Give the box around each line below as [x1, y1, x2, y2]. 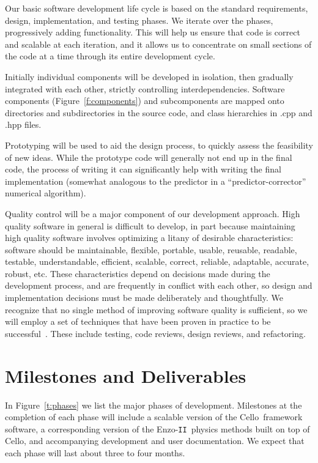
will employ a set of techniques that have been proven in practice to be [5, 315, 271, 328]
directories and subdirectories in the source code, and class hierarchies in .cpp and [5, 106, 312, 119]
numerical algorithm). [5, 187, 86, 199]
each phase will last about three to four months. [5, 446, 185, 459]
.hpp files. [5, 118, 42, 131]
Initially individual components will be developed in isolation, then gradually [5, 70, 294, 83]
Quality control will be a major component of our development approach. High [5, 207, 300, 220]
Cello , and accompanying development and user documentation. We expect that [5, 434, 305, 447]
